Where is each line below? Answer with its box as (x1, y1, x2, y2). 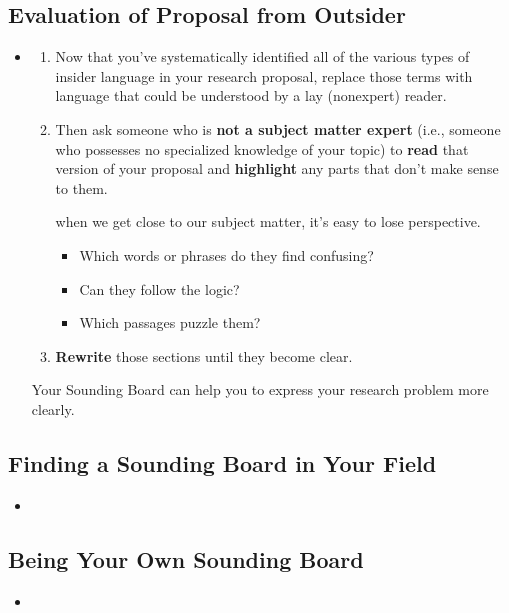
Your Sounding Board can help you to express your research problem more (31, 379, 489, 400)
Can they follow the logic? (79, 278, 240, 299)
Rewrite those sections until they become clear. (55, 345, 353, 366)
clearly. (31, 398, 75, 419)
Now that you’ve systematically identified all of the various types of (55, 46, 470, 67)
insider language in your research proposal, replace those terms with (55, 65, 473, 86)
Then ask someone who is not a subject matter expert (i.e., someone (55, 118, 501, 139)
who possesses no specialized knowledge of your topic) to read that (55, 138, 469, 159)
